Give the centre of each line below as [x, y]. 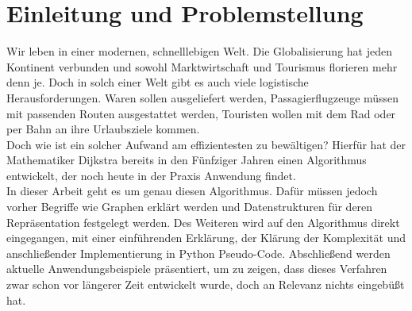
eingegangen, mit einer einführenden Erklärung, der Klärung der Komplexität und [206, 238]
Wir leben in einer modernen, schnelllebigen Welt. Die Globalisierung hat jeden [199, 51]
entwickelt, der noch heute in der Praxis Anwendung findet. [151, 175]
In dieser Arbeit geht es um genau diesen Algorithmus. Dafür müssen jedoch [192, 191]
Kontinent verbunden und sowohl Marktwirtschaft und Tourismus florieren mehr [202, 66]
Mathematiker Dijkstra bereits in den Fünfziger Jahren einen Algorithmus [187, 160]
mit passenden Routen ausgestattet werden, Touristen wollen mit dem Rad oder [201, 113]
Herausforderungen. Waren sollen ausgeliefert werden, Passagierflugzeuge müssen [203, 97]
